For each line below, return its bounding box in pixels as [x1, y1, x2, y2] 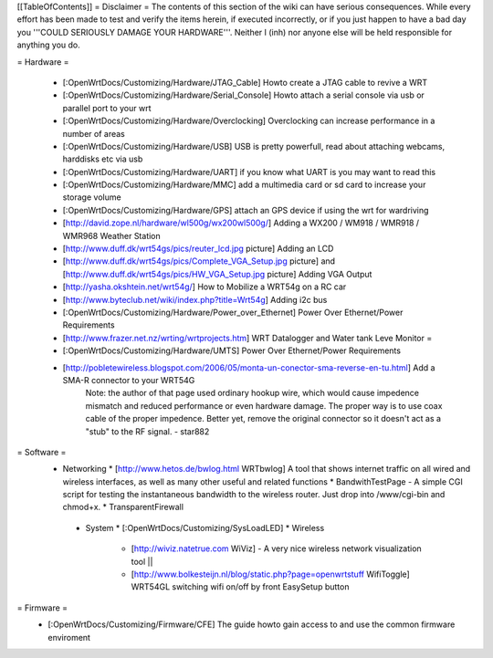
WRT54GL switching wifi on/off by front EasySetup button [131, 581, 350, 592]
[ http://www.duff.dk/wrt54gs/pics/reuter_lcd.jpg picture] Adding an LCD [62, 243, 334, 255]
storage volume [62, 192, 122, 203]
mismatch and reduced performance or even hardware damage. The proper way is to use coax [85, 400, 443, 411]
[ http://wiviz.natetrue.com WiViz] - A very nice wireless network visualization [131, 543, 422, 554]
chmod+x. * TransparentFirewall [62, 502, 184, 513]
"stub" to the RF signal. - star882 [85, 425, 210, 437]
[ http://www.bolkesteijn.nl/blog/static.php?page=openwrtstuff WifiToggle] [131, 569, 410, 580]
